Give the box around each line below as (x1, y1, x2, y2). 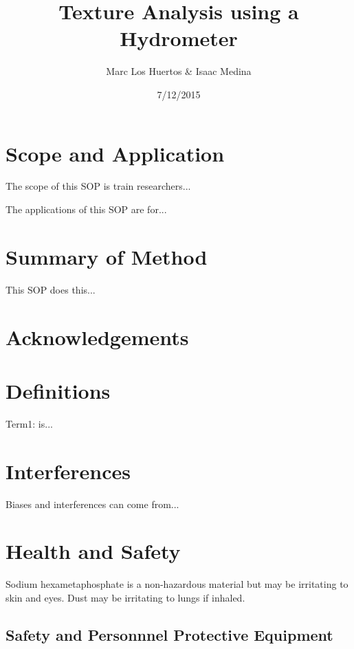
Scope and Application (5, 139, 225, 167)
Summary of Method (5, 242, 208, 270)
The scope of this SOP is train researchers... (5, 179, 191, 193)
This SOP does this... (5, 282, 96, 296)
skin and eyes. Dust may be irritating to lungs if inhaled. (5, 590, 245, 604)
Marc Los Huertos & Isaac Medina (106, 64, 252, 78)
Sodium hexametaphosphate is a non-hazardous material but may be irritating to (5, 577, 349, 591)
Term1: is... (5, 416, 53, 430)
